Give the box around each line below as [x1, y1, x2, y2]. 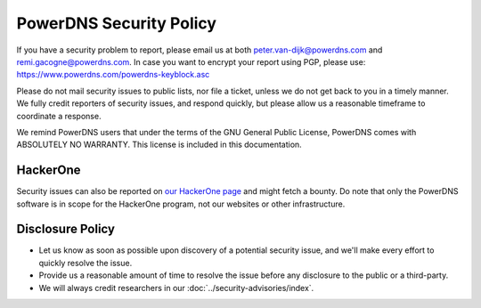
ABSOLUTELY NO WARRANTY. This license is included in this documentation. [16, 139, 302, 150]
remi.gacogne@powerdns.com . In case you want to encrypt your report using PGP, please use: [16, 56, 366, 67]
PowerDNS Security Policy [16, 13, 217, 33]
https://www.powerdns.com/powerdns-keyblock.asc [16, 69, 210, 80]
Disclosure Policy [16, 222, 116, 237]
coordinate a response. [16, 110, 102, 121]
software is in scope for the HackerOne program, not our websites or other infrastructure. [16, 199, 346, 209]
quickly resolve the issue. [38, 257, 133, 268]
